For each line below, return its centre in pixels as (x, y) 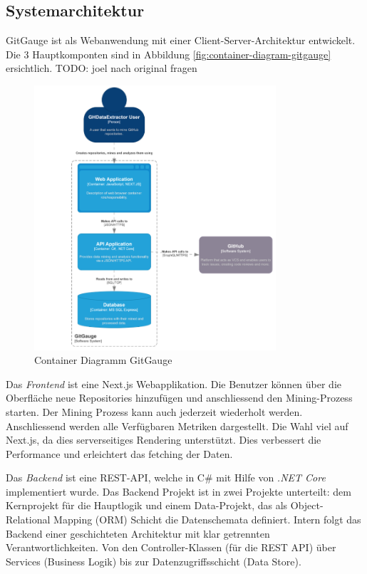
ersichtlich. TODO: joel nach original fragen (102, 68)
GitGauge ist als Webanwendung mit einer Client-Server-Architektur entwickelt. (181, 40)
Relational (28, 520)
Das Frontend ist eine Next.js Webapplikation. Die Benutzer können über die (174, 383)
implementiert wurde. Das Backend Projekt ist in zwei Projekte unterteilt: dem (179, 491)
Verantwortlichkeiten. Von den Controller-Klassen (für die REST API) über (171, 547)
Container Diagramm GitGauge (103, 360)
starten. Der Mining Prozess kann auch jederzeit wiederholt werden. (154, 411)
